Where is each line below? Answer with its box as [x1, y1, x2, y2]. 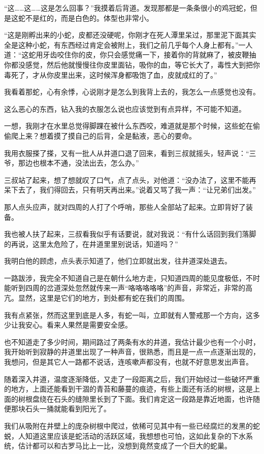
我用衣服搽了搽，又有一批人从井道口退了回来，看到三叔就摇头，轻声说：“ [4, 147, 249, 158]
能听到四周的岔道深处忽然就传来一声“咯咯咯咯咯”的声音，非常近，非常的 [4, 282, 246, 293]
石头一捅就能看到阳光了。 [25, 403, 111, 414]
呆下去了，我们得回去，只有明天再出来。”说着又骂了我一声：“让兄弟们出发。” [4, 184, 256, 195]
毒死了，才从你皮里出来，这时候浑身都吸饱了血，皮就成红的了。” [4, 69, 217, 80]
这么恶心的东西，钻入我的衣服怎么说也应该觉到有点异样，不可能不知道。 [4, 103, 246, 114]
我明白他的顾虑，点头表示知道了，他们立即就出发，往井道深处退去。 [4, 255, 232, 266]
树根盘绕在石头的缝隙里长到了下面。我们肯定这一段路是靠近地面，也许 [18, 393, 253, 404]
